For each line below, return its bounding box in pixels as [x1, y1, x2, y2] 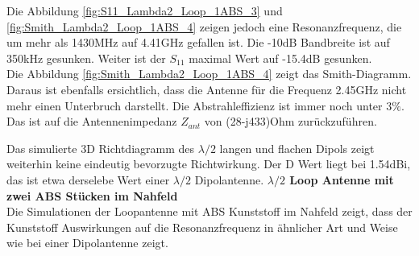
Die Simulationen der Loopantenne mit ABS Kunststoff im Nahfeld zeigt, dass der [6, 203, 413, 220]
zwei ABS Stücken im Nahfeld [6, 187, 178, 204]
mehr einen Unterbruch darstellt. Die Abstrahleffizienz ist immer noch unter [6, 97, 383, 114]
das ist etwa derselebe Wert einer [6, 171, 170, 188]
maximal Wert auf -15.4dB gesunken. [189, 49, 372, 66]
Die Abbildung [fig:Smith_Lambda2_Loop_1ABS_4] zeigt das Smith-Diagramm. [6, 65, 412, 82]
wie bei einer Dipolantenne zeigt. [6, 234, 168, 251]
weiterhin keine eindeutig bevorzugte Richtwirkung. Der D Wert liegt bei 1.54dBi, [6, 155, 411, 172]
